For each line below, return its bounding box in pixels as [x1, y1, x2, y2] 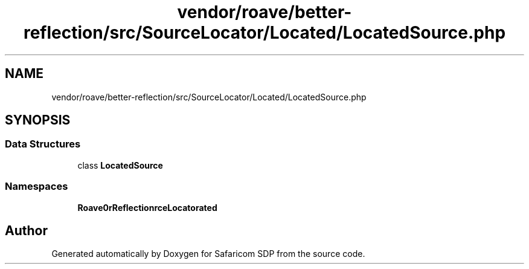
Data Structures [5, 138, 81, 151]
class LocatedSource [77, 160, 163, 170]
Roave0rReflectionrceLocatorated [77, 202, 217, 213]
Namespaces [5, 180, 68, 193]
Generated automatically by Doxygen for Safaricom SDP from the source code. [51, 248, 365, 259]
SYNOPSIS [5, 112, 71, 128]
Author [5, 222, 48, 238]
